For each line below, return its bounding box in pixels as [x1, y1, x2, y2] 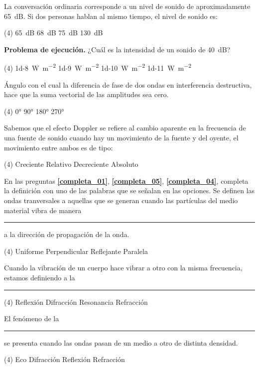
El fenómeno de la [4, 313, 59, 324]
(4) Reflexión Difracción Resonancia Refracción [4, 296, 148, 307]
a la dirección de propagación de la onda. [4, 229, 129, 240]
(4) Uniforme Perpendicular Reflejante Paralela [4, 245, 148, 256]
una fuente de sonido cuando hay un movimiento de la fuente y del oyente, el [4, 132, 239, 142]
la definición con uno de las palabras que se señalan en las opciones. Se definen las [4, 185, 255, 196]
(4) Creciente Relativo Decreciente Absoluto [4, 159, 138, 169]
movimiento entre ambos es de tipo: [4, 142, 113, 152]
